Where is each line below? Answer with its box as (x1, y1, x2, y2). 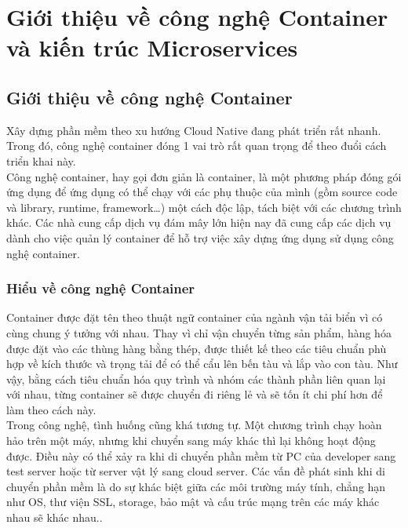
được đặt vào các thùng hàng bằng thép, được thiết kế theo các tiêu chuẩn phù (6, 340, 387, 356)
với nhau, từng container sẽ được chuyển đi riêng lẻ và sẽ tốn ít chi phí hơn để (6, 386, 383, 402)
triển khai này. (6, 152, 76, 169)
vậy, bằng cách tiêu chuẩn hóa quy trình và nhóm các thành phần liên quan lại (6, 370, 386, 387)
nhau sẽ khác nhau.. (6, 509, 103, 526)
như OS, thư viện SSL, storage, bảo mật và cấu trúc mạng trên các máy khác (6, 493, 380, 510)
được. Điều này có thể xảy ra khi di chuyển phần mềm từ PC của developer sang (6, 447, 396, 464)
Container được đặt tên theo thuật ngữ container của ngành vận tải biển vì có (6, 309, 383, 326)
